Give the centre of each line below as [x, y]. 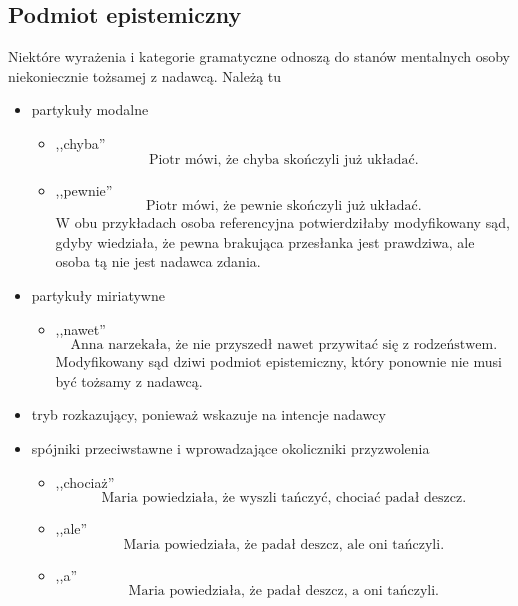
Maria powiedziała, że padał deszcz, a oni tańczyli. [283, 591]
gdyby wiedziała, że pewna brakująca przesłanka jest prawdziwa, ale [265, 241]
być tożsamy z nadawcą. [129, 380]
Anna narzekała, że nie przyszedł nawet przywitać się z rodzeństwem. [284, 345]
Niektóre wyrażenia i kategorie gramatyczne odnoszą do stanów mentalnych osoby [259, 56]
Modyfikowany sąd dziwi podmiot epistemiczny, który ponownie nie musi [278, 361]
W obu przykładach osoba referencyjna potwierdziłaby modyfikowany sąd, [282, 222]
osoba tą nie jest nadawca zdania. [158, 261]
